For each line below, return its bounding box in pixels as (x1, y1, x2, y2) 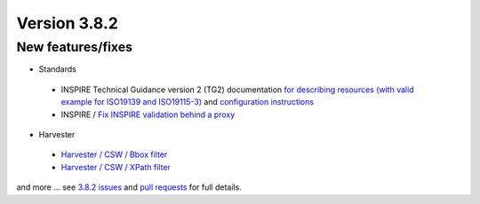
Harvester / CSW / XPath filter (60, 161, 171, 172)
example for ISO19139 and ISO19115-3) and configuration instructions (60, 97, 315, 107)
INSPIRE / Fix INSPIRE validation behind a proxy (60, 109, 236, 120)
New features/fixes (16, 39, 133, 55)
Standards (38, 64, 77, 75)
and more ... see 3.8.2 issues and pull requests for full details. (16, 182, 242, 192)
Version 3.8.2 (16, 13, 119, 33)
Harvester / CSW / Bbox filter (60, 149, 168, 160)
